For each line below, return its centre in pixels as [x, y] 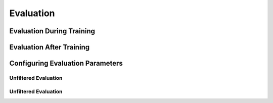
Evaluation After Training [50, 47]
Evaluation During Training [52, 31]
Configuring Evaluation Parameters [66, 63]
